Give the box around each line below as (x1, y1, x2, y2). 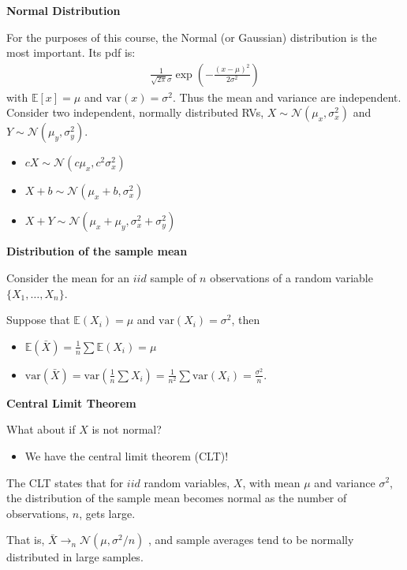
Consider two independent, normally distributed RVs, (6, 104, 264, 121)
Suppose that (6, 311, 70, 328)
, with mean (242, 474, 301, 490)
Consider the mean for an (6, 270, 130, 285)
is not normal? (91, 421, 162, 438)
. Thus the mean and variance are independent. (172, 88, 401, 105)
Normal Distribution (6, 2, 121, 18)
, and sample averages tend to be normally (147, 531, 354, 548)
